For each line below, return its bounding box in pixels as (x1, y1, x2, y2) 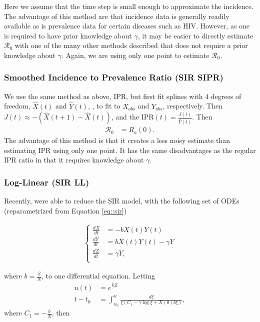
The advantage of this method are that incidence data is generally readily (4, 10, 229, 21)
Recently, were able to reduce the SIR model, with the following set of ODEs (4, 195, 239, 206)
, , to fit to (87, 100, 120, 111)
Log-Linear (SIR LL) (4, 175, 89, 188)
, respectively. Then (162, 100, 223, 111)
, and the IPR (111, 111, 154, 122)
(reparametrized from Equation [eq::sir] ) (4, 205, 127, 215)
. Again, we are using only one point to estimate (61, 49, 209, 60)
